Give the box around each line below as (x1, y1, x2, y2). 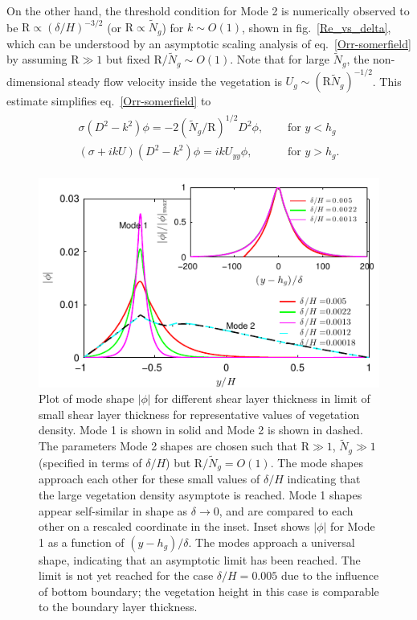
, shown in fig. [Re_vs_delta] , (242, 18, 391, 35)
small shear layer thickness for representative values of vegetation (39, 405, 360, 422)
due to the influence (280, 567, 379, 584)
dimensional (6, 72, 65, 89)
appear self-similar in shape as (39, 502, 188, 519)
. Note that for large (230, 51, 330, 68)
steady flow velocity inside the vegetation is (68, 72, 282, 89)
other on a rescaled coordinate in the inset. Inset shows (39, 518, 310, 535)
